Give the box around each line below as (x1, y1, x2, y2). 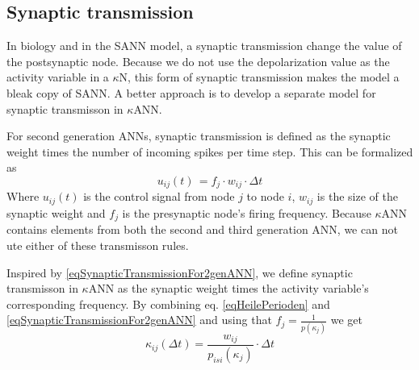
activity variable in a (6, 69, 109, 85)
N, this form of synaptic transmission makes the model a (119, 69, 400, 85)
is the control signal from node (83, 188, 235, 205)
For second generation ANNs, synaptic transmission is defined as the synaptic (6, 127, 391, 144)
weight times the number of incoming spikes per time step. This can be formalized (6, 143, 413, 160)
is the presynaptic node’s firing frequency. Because (122, 204, 371, 221)
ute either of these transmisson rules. (6, 236, 189, 253)
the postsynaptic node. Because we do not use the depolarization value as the (6, 52, 390, 69)
